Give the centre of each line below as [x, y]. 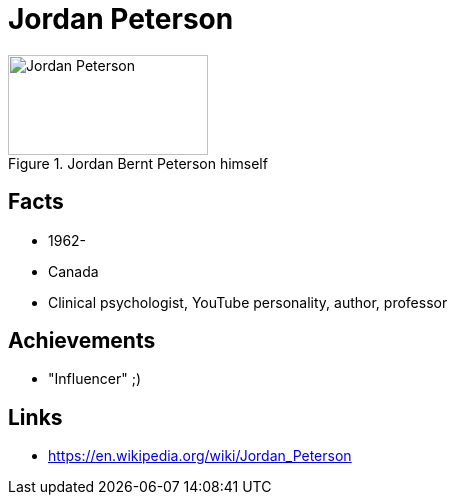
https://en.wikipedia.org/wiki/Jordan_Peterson [200, 456]
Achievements [82, 341]
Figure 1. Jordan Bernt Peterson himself [138, 163]
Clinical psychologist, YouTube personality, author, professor [248, 302]
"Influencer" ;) [95, 379]
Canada [73, 271]
